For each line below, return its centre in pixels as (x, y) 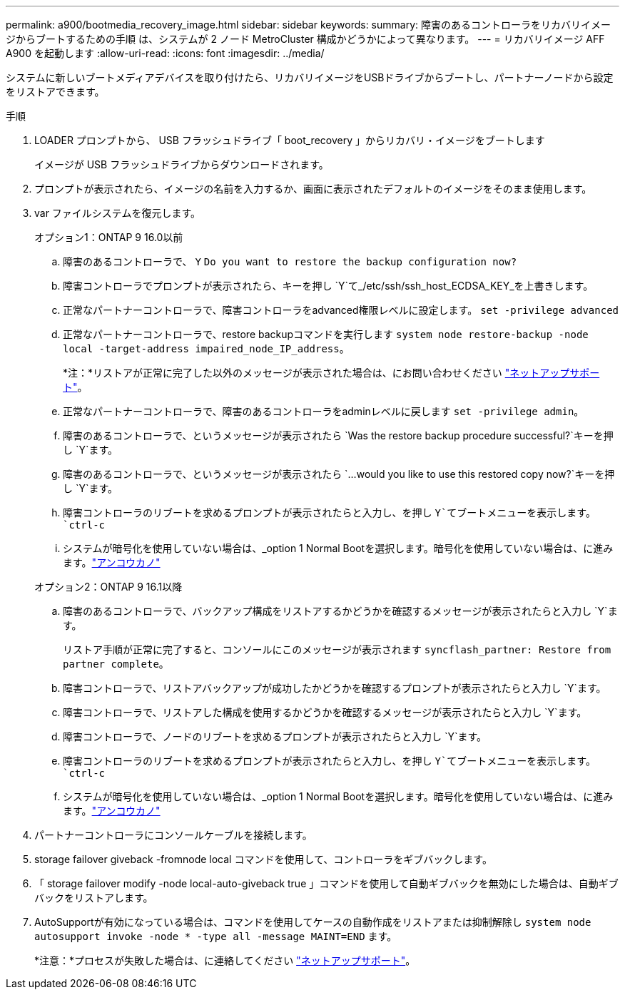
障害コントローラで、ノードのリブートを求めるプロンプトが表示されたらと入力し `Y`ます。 (275, 736)
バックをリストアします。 (94, 898)
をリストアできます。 (55, 92)
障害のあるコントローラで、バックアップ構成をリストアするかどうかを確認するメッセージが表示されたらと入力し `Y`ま (340, 611)
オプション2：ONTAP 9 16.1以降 (108, 587)
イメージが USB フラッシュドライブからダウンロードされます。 (182, 164)
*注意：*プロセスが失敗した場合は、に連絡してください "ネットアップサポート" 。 (225, 960)
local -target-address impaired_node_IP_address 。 (206, 348)
